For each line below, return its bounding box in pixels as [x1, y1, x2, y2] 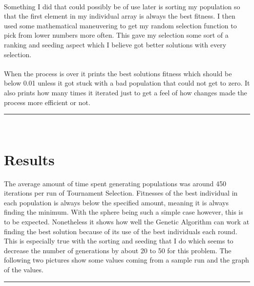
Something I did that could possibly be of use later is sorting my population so [4, 1, 240, 11]
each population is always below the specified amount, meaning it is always [4, 197, 229, 207]
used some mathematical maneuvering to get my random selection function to [4, 20, 237, 30]
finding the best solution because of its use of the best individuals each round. [4, 226, 237, 236]
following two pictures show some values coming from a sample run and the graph [4, 255, 249, 265]
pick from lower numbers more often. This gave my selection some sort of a [4, 30, 229, 40]
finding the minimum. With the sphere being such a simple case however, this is [4, 207, 243, 217]
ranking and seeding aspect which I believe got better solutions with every [4, 39, 227, 49]
